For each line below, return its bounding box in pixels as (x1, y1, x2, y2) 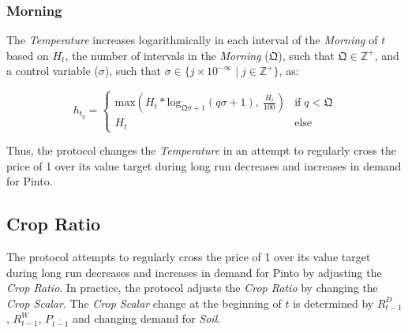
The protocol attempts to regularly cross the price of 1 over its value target (6, 249, 371, 265)
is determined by (293, 294, 374, 311)
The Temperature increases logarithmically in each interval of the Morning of (6, 32, 378, 48)
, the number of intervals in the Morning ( (65, 47, 269, 63)
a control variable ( (6, 62, 99, 79)
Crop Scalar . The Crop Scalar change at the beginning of (6, 294, 282, 311)
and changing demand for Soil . (73, 310, 221, 327)
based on (6, 47, 49, 63)
